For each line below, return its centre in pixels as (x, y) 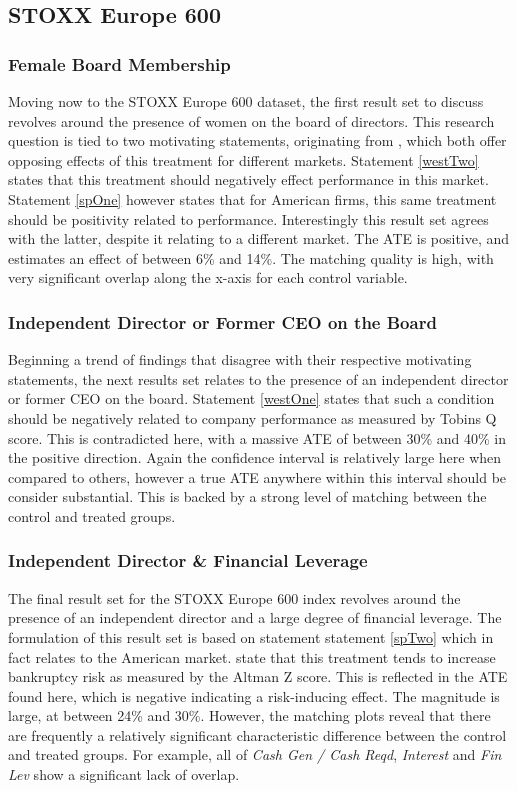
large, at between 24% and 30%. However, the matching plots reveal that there (249, 715)
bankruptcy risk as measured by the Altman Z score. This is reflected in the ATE (258, 676)
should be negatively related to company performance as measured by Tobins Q (252, 417)
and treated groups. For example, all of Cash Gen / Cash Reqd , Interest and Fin (255, 754)
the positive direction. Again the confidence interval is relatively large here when (255, 457)
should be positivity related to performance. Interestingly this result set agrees (248, 218)
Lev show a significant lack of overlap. (124, 774)
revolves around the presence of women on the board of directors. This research (251, 120)
